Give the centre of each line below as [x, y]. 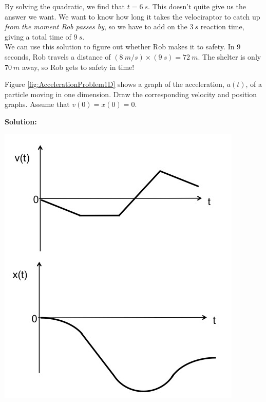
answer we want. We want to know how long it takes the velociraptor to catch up [132, 16]
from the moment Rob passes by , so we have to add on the [96, 26]
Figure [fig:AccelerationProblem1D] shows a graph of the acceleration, [115, 84]
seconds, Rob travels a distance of [58, 56]
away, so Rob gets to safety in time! [78, 67]
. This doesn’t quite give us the [197, 6]
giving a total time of [38, 36]
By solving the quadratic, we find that [65, 6]
